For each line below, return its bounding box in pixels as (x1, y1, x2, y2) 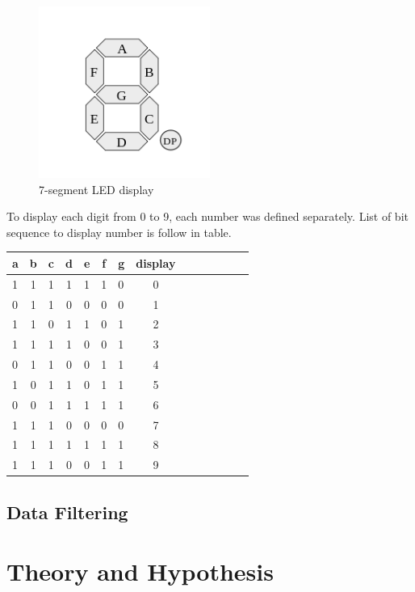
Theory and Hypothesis (6, 555, 274, 588)
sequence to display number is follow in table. (6, 223, 232, 240)
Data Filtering (6, 499, 128, 524)
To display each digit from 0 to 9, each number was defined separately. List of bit (6, 208, 409, 225)
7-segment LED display (39, 180, 154, 197)
